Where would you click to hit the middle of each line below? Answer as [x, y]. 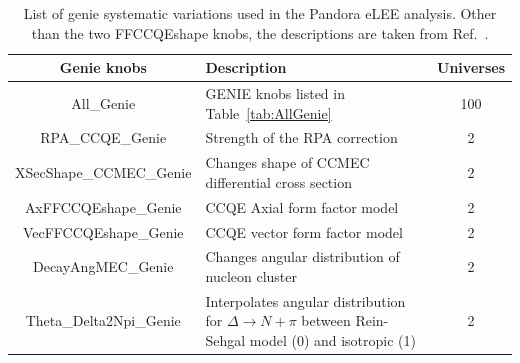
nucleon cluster [251, 276]
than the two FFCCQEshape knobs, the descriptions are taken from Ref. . [260, 32]
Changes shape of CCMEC [287, 162]
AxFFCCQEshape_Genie [103, 206]
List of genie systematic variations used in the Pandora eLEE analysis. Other [260, 13]
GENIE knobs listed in [275, 93]
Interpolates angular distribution [305, 300]
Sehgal [225, 340]
